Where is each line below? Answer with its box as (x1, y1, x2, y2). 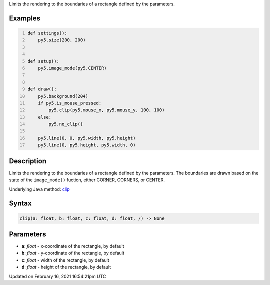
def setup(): (27, 58, 60, 64)
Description (9, 157, 47, 165)
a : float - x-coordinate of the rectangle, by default (21, 243, 124, 249)
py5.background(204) (38, 93, 88, 99)
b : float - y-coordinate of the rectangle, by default (21, 250, 125, 256)
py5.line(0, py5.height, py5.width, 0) (38, 142, 136, 148)
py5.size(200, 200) (38, 37, 86, 43)
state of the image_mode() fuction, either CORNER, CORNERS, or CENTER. (9, 177, 165, 183)
